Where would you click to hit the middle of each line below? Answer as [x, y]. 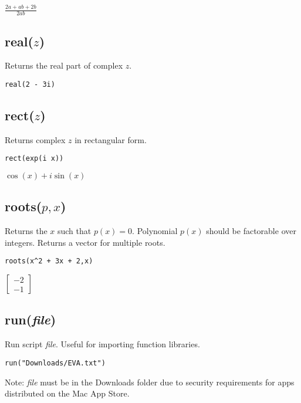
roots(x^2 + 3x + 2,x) [49, 261]
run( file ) [31, 319]
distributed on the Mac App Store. [67, 393]
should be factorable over [251, 231]
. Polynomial [155, 231]
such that [74, 231]
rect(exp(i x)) [34, 159]
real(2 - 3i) [30, 84]
